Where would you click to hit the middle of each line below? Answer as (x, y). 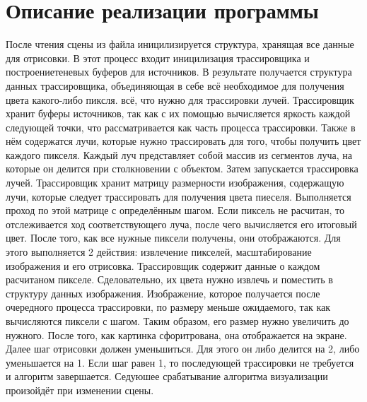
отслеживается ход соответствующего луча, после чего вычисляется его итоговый (181, 224)
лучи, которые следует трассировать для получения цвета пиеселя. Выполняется (179, 196)
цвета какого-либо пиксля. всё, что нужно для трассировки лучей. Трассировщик (180, 99)
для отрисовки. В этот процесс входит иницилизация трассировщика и (158, 58)
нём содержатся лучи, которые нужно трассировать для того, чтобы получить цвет (183, 141)
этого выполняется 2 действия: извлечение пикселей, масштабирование (159, 252)
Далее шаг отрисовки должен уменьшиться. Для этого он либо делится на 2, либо (183, 349)
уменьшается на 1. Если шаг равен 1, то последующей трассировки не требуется (180, 362)
